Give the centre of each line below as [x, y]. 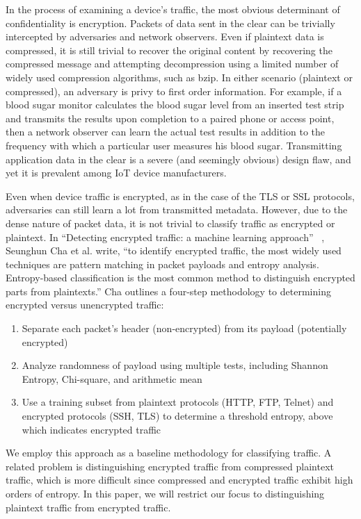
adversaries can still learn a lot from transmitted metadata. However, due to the [177, 209]
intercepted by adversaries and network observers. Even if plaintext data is [165, 36]
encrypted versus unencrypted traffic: [85, 305]
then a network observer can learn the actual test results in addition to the [165, 132]
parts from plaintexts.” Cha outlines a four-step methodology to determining [168, 291]
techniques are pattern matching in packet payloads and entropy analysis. [162, 264]
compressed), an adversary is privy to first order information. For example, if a [174, 91]
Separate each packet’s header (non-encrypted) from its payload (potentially [184, 328]
